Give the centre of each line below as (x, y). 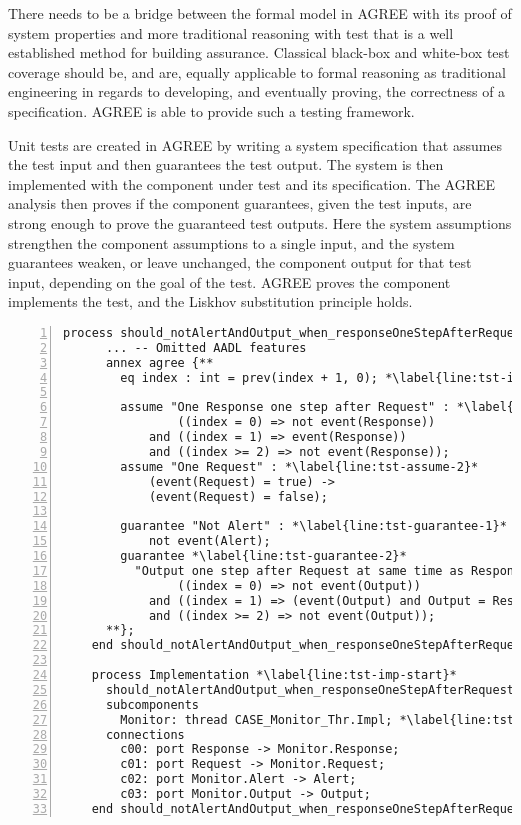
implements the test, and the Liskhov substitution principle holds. (210, 301)
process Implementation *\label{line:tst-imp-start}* (274, 675)
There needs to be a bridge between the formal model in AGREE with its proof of (260, 13)
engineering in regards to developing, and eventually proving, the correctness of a (257, 91)
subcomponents (152, 704)
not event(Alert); (209, 541)
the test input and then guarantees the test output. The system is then (226, 164)
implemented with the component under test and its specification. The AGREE (252, 183)
